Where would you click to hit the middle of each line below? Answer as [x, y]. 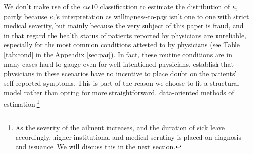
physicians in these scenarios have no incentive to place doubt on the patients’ [120, 73]
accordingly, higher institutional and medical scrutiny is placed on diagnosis [128, 137]
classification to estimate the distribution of [165, 6]
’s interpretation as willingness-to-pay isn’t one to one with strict [152, 16]
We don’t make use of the [42, 6]
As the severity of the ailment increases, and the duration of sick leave [120, 127]
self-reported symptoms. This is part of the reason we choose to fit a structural [122, 83]
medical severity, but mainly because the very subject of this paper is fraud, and [124, 26]
